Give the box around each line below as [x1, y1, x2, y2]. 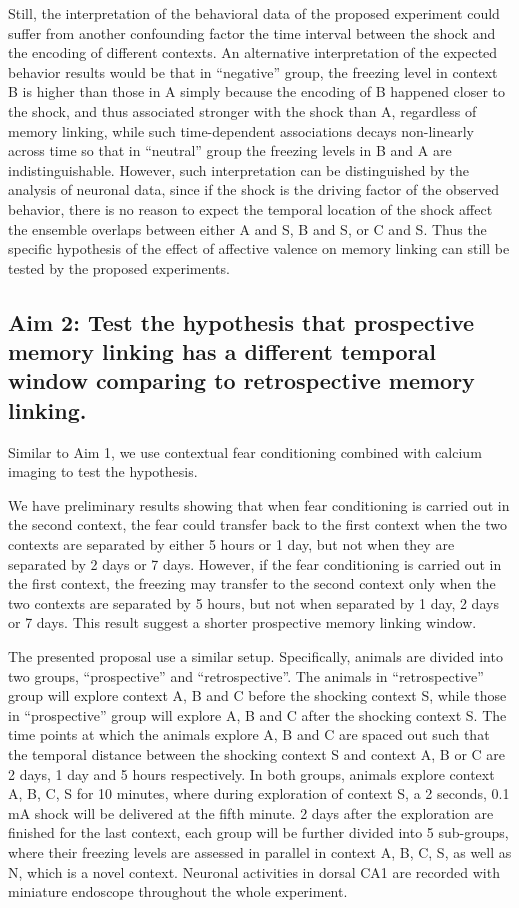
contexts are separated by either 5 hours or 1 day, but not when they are [8, 534, 455, 555]
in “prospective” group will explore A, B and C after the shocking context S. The [8, 704, 507, 725]
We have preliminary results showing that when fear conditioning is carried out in [8, 494, 510, 515]
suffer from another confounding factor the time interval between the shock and [8, 22, 496, 43]
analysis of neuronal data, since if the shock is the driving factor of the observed [8, 179, 500, 200]
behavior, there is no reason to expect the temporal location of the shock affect [8, 198, 493, 219]
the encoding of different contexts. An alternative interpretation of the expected [8, 42, 498, 63]
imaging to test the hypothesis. [8, 461, 198, 482]
